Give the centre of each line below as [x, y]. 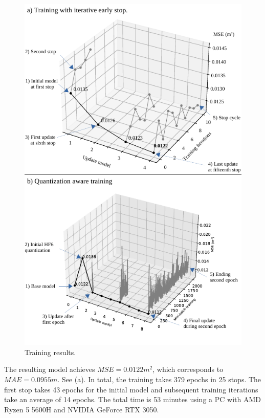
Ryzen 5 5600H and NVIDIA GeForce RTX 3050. [82, 409]
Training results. [50, 352]
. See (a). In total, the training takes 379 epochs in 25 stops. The [159, 379]
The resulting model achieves [50, 369]
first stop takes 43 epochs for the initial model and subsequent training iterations [131, 389]
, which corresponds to [188, 369]
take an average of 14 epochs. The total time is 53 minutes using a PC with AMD [132, 399]
